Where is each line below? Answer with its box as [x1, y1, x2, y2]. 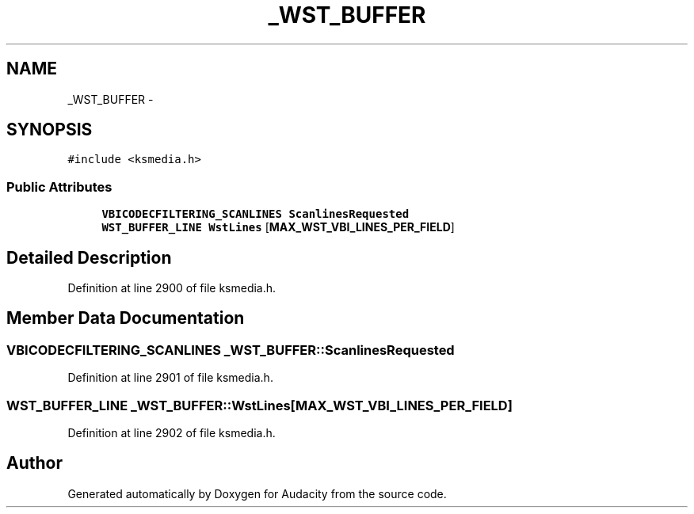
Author [6, 453, 63, 474]
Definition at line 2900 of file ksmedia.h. [67, 281, 276, 295]
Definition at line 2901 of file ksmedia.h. [67, 371, 273, 385]
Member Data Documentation [6, 308, 245, 329]
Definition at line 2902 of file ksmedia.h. [67, 426, 276, 440]
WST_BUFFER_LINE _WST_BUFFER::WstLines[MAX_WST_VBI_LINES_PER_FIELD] [6, 397, 513, 413]
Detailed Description [6, 247, 172, 268]
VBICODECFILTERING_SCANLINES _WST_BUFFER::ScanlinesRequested [6, 341, 455, 358]
